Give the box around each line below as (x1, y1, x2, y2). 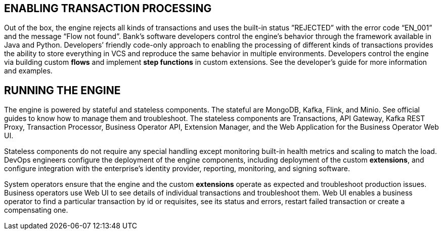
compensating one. (4, 206, 68, 215)
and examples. (4, 66, 53, 75)
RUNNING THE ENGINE (4, 84, 121, 97)
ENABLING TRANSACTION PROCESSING (4, 2, 212, 15)
